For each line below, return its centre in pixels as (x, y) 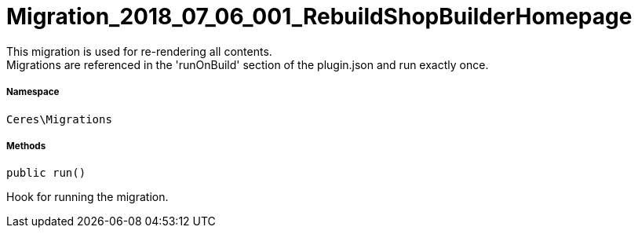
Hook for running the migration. (87, 197)
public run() (46, 173)
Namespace (33, 92)
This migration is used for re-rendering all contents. (139, 51)
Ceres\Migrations (59, 119)
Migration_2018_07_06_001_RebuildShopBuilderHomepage (319, 16)
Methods (26, 146)
